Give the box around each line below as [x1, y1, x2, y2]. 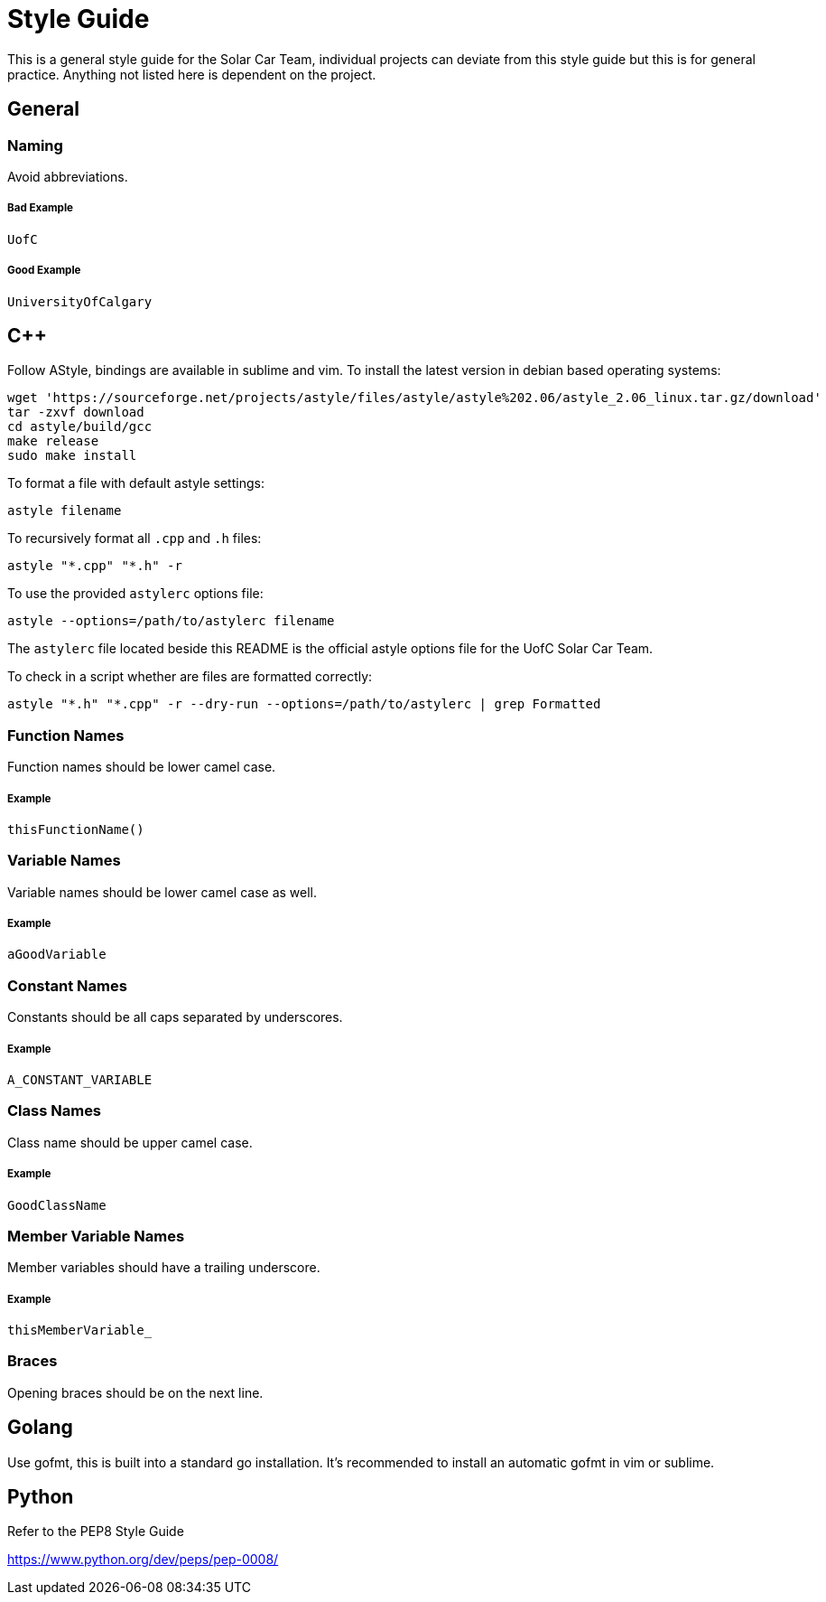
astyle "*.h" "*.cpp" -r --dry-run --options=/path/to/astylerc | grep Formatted [7, 697, 601, 712]
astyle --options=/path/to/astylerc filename [7, 614, 335, 629]
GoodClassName [7, 1197, 107, 1213]
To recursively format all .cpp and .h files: [7, 530, 262, 547]
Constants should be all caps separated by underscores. [7, 1009, 343, 1026]
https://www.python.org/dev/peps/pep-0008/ [7, 1551, 279, 1568]
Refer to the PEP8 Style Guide [7, 1523, 184, 1540]
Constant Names [7, 976, 127, 995]
